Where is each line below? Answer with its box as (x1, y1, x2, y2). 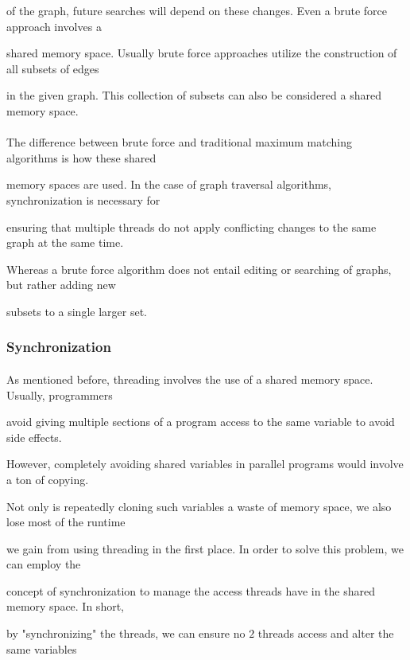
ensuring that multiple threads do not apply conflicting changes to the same (6, 218, 377, 235)
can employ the (6, 556, 81, 572)
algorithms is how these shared (6, 149, 157, 166)
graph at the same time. (6, 234, 124, 251)
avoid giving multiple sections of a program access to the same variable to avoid (6, 413, 395, 430)
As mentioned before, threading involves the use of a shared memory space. (6, 370, 373, 387)
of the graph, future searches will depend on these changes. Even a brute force (6, 2, 388, 18)
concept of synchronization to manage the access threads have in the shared (6, 582, 376, 599)
